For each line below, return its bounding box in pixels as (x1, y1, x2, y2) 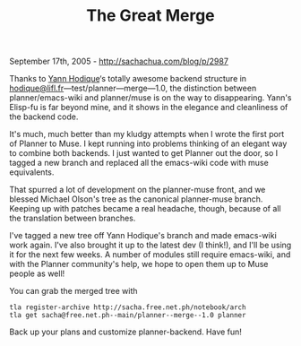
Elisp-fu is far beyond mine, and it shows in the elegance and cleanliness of (9, 102, 288, 113)
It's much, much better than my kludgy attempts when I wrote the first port (9, 129, 285, 140)
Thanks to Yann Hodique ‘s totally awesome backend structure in (9, 74, 247, 84)
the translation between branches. (9, 212, 136, 224)
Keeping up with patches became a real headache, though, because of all (9, 203, 281, 214)
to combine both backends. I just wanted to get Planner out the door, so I (9, 148, 279, 159)
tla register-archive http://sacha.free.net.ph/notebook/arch (9, 303, 246, 312)
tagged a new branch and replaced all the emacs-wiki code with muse (9, 158, 269, 169)
